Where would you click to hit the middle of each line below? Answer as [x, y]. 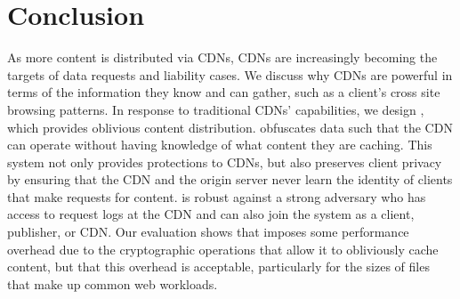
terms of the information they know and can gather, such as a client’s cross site [224, 92]
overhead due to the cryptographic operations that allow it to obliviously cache [223, 249]
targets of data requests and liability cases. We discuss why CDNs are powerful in [230, 74]
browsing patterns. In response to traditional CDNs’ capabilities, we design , [216, 109]
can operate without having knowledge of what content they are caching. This [220, 145]
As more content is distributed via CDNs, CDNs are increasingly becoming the [222, 57]
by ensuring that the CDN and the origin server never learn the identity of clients [230, 179]
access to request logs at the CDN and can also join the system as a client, [211, 214]
